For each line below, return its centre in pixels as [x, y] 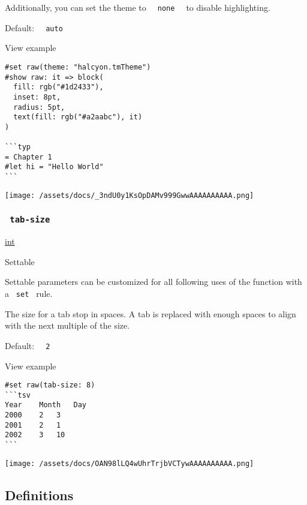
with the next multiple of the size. [67, 325]
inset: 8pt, [37, 97]
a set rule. [29, 293]
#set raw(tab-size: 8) [50, 385]
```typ [18, 147]
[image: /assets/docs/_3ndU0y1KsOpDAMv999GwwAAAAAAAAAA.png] [130, 195]
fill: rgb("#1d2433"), [58, 87]
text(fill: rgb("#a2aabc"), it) [78, 117]
